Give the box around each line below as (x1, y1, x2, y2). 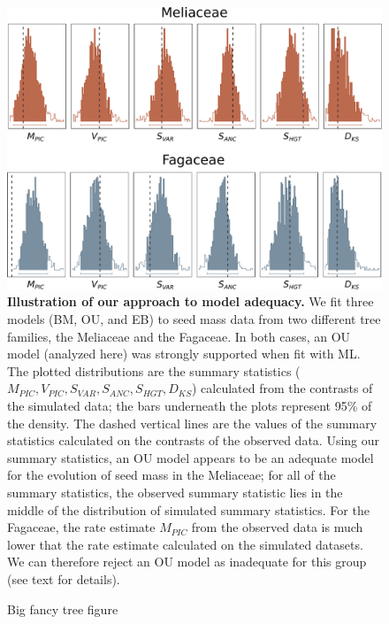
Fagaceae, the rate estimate (7, 518, 156, 536)
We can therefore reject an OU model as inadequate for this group (7, 552, 367, 571)
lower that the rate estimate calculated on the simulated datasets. (7, 535, 363, 553)
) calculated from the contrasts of (191, 379, 373, 397)
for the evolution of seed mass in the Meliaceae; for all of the (7, 466, 336, 484)
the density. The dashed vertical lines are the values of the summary (7, 413, 378, 432)
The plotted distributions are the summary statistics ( (7, 361, 301, 380)
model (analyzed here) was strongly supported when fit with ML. (7, 344, 361, 363)
